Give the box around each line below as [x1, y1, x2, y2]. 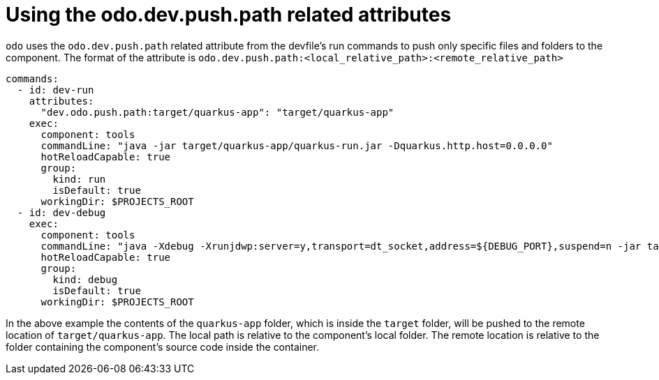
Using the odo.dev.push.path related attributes [6, 3, 452, 26]
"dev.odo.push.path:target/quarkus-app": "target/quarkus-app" [40, 106, 394, 118]
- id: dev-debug [17, 206, 106, 218]
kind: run [52, 173, 106, 185]
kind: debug [52, 273, 118, 285]
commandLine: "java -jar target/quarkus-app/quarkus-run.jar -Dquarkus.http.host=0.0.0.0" [40, 139, 553, 151]
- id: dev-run [17, 84, 94, 96]
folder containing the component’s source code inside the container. [6, 340, 320, 353]
